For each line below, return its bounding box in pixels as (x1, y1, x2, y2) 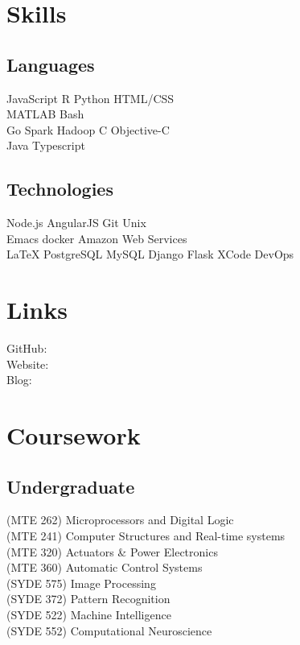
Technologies (6, 176, 113, 201)
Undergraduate (6, 473, 135, 498)
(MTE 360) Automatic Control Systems (6, 559, 203, 576)
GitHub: (6, 340, 47, 357)
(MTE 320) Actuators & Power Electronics (6, 543, 218, 560)
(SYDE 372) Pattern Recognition (6, 590, 171, 607)
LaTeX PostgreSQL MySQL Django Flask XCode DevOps (6, 246, 294, 263)
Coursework (6, 419, 141, 452)
